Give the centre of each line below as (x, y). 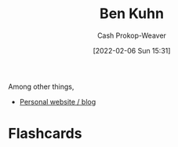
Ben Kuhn (132, 14)
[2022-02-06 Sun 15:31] (132, 50)
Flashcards (45, 134)
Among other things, (41, 86)
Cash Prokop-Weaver (132, 35)
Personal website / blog (58, 101)
